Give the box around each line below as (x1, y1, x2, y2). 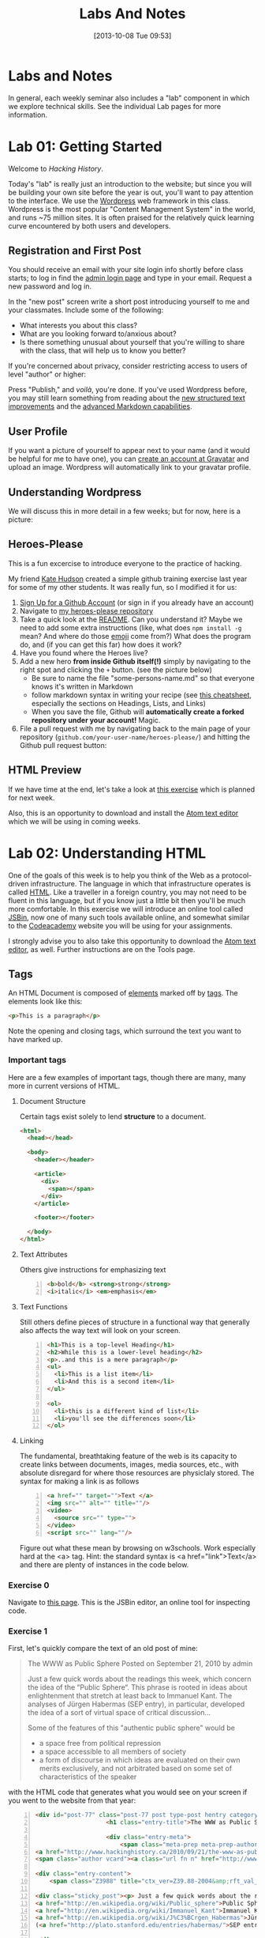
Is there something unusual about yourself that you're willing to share (19, 338, 245, 347)
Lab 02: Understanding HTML (8, 844, 207, 862)
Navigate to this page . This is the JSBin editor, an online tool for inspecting (8, 1597, 251, 1607)
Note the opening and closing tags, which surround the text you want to (8, 1026, 242, 1036)
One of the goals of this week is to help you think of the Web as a (8, 871, 220, 880)
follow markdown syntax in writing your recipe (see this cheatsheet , (31, 689, 252, 700)
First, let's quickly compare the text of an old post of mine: (8, 1644, 199, 1653)
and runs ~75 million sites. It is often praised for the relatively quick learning (8, 213, 255, 222)
